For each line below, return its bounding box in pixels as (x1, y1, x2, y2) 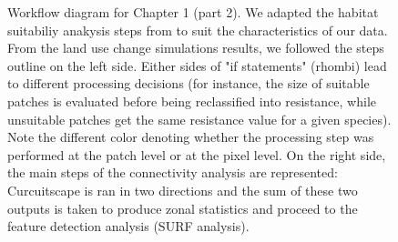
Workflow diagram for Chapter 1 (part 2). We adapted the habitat (7, 3, 379, 21)
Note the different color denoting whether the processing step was (7, 127, 374, 146)
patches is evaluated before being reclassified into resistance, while (7, 91, 376, 110)
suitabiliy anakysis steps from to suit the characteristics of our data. (7, 20, 388, 39)
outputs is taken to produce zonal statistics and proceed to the (7, 198, 358, 217)
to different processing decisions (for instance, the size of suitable (7, 74, 370, 93)
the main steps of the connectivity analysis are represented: (7, 163, 338, 182)
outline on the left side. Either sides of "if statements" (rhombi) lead (7, 55, 387, 75)
